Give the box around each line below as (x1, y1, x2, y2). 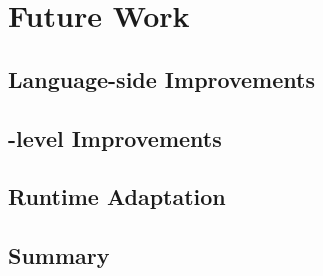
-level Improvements (8, 122, 222, 153)
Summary (8, 240, 110, 271)
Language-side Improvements (8, 63, 315, 94)
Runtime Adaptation (8, 181, 226, 212)
